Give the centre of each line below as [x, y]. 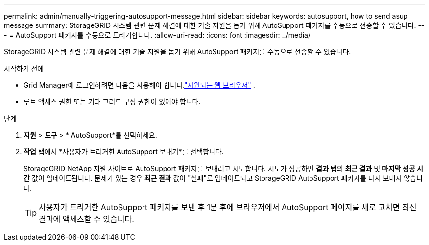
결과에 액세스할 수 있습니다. [86, 219]
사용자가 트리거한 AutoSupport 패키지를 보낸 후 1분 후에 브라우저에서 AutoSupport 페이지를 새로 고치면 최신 [228, 207]
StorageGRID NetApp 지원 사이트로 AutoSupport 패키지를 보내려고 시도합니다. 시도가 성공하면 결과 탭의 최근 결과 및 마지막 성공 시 [223, 168]
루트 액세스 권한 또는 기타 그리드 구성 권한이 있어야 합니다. [112, 102]
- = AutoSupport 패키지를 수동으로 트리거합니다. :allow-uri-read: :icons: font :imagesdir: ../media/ [157, 35]
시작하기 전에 [24, 68]
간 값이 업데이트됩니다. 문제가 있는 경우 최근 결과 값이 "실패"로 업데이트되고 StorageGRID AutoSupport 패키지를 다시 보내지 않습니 [223, 178]
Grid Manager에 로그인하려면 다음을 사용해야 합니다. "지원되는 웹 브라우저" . [139, 85]
